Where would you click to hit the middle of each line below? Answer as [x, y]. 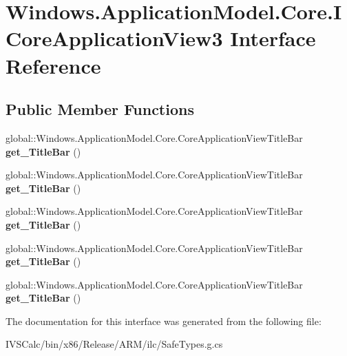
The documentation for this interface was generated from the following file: [164, 321]
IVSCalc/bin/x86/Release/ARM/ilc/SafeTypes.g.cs [114, 344]
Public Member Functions [100, 109]
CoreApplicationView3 [114, 38]
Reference [53, 65]
